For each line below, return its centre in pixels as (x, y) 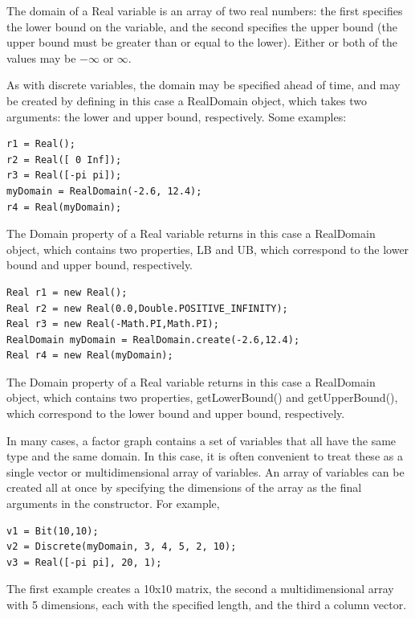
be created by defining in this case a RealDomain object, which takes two (187, 100)
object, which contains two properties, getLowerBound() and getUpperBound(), (202, 397)
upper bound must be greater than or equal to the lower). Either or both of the (202, 42)
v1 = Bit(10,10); (53, 531)
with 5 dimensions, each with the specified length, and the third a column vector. (207, 604)
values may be (41, 57)
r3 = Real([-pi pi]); (64, 176)
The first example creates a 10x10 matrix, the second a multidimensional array (200, 589)
